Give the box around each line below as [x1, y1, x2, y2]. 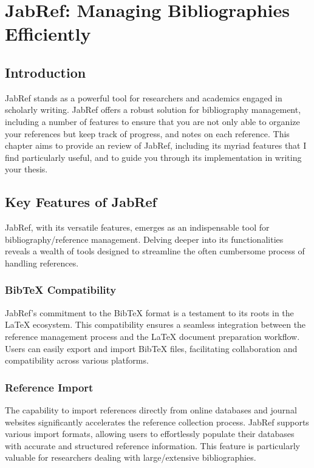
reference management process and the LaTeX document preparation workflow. [5, 330, 300, 342]
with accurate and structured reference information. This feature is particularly [5, 439, 300, 452]
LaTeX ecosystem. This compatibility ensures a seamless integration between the [5, 318, 306, 331]
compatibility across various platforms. [5, 354, 149, 367]
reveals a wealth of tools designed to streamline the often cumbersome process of [5, 245, 305, 257]
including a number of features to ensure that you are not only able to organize [5, 115, 300, 127]
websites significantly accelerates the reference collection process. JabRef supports [5, 415, 309, 428]
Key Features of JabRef [5, 192, 157, 211]
